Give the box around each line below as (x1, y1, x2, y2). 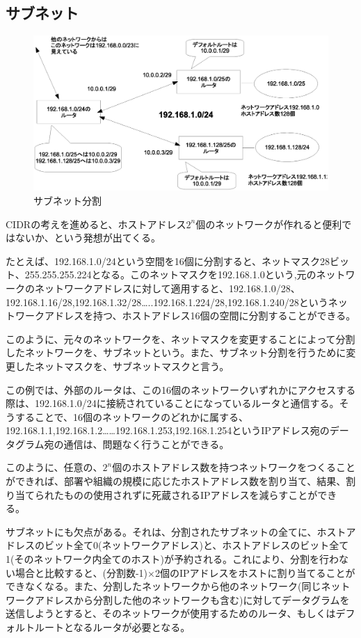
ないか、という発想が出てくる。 (15, 230, 161, 245)
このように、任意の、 (6, 460, 103, 474)
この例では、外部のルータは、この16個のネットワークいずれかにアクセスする (6, 382, 356, 397)
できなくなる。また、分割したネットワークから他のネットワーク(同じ (6, 579, 321, 593)
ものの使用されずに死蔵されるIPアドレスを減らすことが (63, 487, 318, 502)
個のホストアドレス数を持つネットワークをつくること (112, 460, 355, 474)
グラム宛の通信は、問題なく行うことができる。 (15, 436, 230, 451)
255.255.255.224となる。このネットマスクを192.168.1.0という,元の (24, 267, 316, 282)
